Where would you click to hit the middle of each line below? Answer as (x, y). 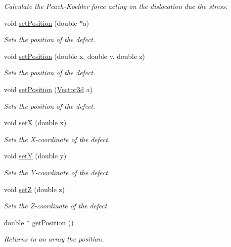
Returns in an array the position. (54, 239)
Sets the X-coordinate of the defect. (57, 139)
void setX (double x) (35, 123)
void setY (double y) (35, 156)
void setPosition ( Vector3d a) (48, 89)
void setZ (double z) (34, 189)
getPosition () (53, 222)
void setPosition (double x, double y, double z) (75, 56)
